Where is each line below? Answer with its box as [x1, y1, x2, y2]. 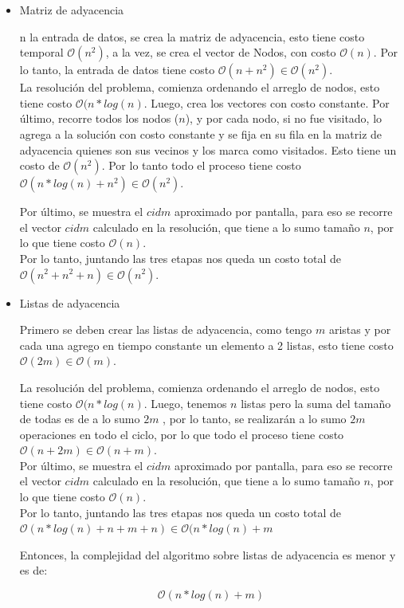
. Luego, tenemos [143, 394, 227, 411]
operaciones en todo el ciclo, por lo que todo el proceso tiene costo [19, 426, 344, 442]
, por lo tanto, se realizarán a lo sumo [163, 410, 347, 427]
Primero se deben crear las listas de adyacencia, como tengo [19, 321, 312, 338]
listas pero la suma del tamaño [241, 394, 391, 411]
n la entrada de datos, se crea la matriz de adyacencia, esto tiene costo [19, 28, 365, 45]
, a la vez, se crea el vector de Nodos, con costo [105, 44, 336, 61]
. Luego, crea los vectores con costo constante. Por [143, 94, 390, 111]
